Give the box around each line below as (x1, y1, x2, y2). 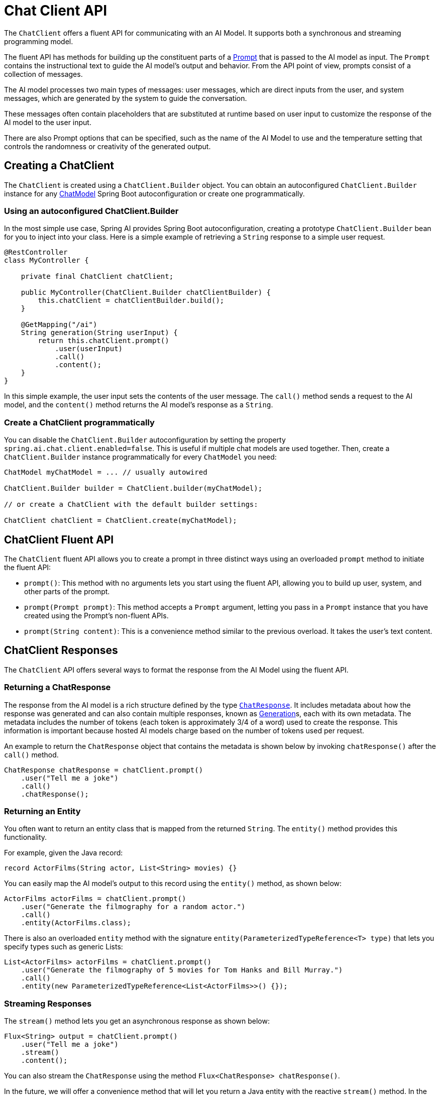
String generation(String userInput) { (21, 328, 178, 337)
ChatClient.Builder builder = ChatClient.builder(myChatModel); (4, 484, 263, 493)
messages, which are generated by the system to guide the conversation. (4, 93, 247, 102)
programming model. (4, 37, 73, 46)
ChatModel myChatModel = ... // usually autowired (4, 468, 207, 477)
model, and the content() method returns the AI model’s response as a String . (4, 400, 273, 409)
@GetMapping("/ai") (21, 320, 97, 329)
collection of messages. (4, 69, 83, 78)
